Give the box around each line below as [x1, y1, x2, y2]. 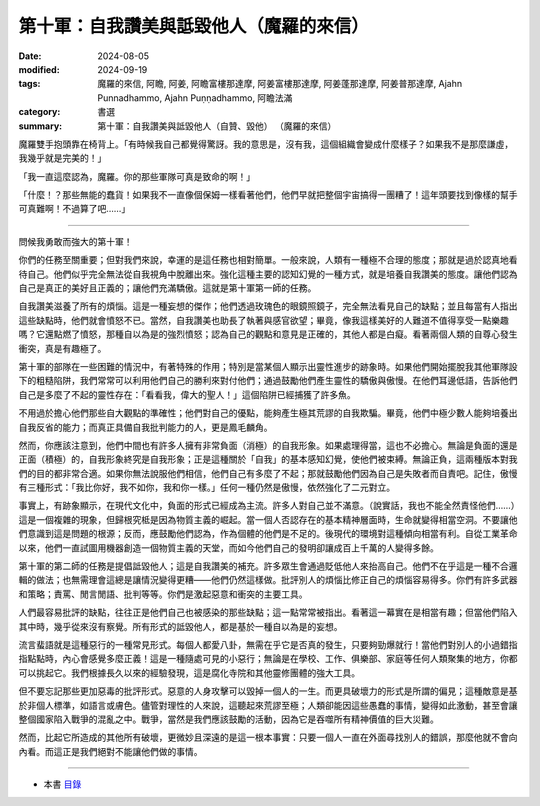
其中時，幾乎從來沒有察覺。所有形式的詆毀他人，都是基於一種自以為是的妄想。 [18, 620, 343, 632]
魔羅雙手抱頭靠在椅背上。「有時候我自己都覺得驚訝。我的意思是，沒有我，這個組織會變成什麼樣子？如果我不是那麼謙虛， [18, 138, 514, 150]
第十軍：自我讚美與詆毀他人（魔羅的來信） [18, 15, 370, 37]
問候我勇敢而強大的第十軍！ [18, 235, 133, 247]
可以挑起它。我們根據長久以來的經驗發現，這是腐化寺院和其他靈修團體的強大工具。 [18, 666, 360, 679]
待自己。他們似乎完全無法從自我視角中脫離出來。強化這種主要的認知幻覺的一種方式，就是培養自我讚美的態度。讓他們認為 [18, 268, 518, 280]
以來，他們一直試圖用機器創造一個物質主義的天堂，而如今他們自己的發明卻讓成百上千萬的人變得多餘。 [18, 541, 439, 554]
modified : [18, 63, 60, 75]
